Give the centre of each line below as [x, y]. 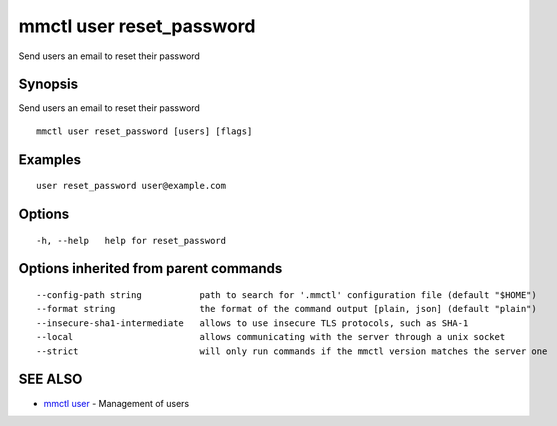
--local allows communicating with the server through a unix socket [271, 337]
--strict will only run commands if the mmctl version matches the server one [292, 351]
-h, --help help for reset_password [131, 240]
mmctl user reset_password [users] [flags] [144, 131]
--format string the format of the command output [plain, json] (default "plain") [286, 309]
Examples [50, 159]
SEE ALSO [50, 379]
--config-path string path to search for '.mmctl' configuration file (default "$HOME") [286, 295]
